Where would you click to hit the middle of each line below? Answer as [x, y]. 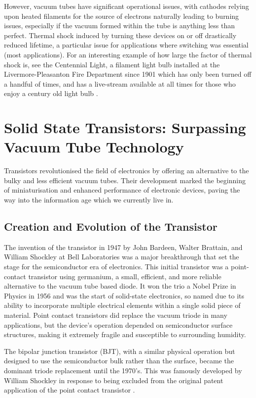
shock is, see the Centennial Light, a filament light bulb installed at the [112, 64]
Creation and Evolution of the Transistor [111, 226]
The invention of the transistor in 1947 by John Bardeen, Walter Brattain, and [123, 247]
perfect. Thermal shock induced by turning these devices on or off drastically [120, 35]
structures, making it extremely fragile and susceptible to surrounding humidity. [125, 334]
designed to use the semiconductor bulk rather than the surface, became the [119, 361]
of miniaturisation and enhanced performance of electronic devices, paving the [122, 190]
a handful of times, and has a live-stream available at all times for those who [120, 83]
